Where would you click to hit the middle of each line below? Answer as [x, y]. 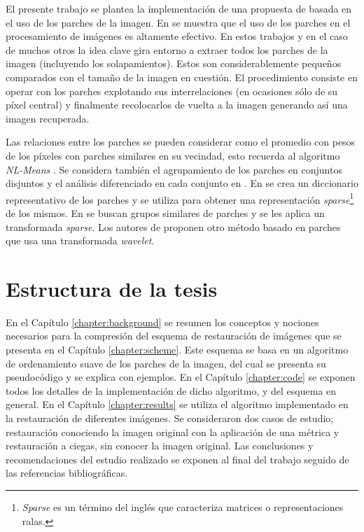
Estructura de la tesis [112, 288]
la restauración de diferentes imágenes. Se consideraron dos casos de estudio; [170, 418]
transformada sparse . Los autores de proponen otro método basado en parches [173, 226]
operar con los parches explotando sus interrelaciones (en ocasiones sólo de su [172, 91]
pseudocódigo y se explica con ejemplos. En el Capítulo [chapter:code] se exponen [181, 377]
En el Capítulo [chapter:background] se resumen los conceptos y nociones [162, 322]
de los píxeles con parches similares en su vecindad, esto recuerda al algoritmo [173, 155]
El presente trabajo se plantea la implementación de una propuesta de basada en [179, 8]
